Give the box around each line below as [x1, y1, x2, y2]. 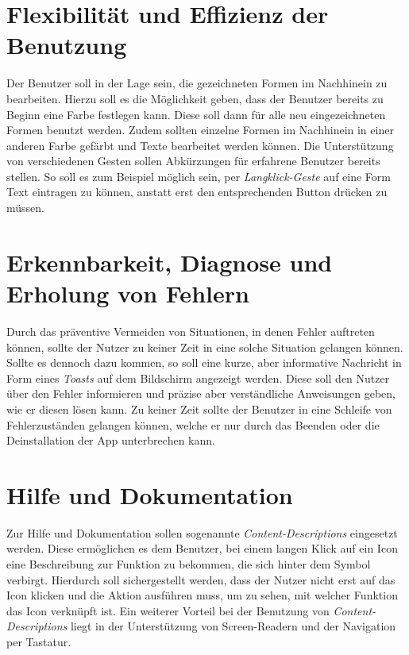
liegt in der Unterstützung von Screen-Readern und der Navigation [70, 618, 396, 634]
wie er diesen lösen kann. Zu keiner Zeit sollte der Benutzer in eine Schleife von [6, 400, 392, 417]
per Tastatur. [6, 634, 71, 649]
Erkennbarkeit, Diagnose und [6, 245, 333, 278]
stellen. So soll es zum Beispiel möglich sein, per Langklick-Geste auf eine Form [6, 168, 391, 184]
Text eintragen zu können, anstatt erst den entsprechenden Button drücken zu [6, 183, 388, 200]
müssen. [6, 199, 44, 216]
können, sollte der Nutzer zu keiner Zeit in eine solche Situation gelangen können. [6, 338, 403, 355]
